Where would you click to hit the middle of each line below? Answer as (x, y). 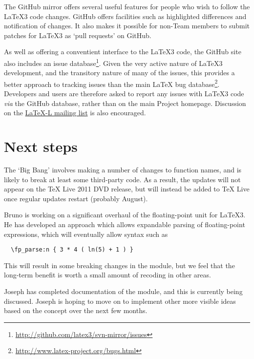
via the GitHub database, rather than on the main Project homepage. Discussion (125, 103)
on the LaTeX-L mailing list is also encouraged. (75, 113)
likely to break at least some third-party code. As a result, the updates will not (122, 179)
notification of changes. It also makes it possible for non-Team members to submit (127, 26)
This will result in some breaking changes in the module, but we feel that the (119, 265)
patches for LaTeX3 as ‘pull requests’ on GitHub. (78, 35)
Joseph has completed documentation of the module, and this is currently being (123, 291)
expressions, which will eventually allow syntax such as (86, 234)
